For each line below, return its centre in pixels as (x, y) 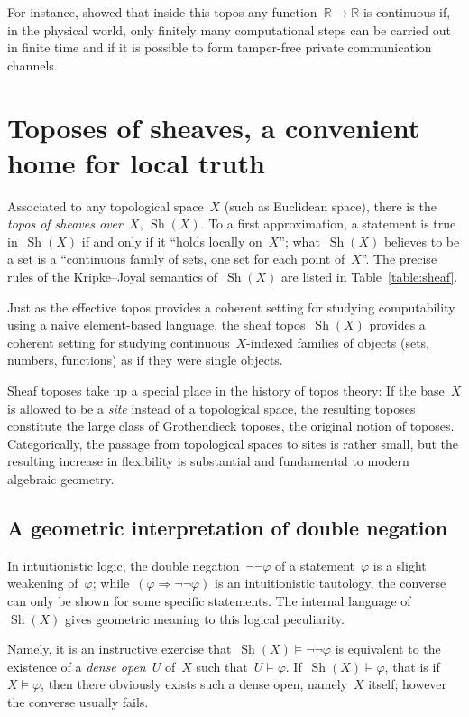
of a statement (315, 565)
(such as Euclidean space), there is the (330, 205)
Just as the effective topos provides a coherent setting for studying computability (231, 307)
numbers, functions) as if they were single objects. (145, 360)
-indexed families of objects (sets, (338, 342)
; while (111, 583)
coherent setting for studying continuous (119, 342)
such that (222, 666)
